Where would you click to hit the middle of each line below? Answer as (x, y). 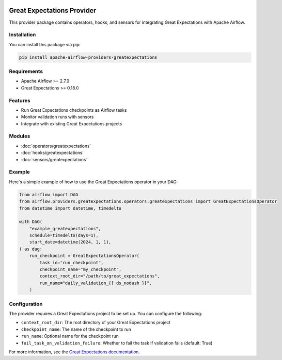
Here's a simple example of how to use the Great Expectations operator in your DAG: (93, 182)
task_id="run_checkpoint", (71, 263)
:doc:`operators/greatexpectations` (56, 146)
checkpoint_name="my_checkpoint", (80, 269)
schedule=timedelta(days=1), (64, 235)
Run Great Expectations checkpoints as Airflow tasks (74, 110)
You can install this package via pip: (45, 44)
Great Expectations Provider (53, 10)
